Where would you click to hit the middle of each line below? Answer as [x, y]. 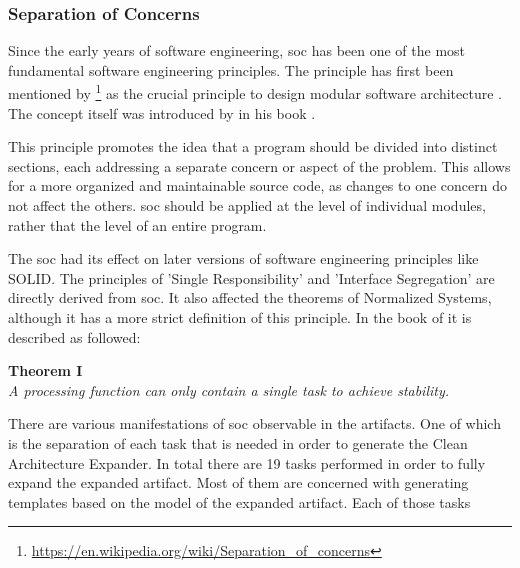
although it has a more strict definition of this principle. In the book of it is [240, 317]
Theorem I [45, 370]
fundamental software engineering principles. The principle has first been [231, 69]
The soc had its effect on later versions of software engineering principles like [243, 258]
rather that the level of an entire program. [137, 224]
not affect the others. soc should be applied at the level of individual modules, [247, 205]
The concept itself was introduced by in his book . [162, 112]
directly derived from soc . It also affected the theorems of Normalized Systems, [250, 297]
